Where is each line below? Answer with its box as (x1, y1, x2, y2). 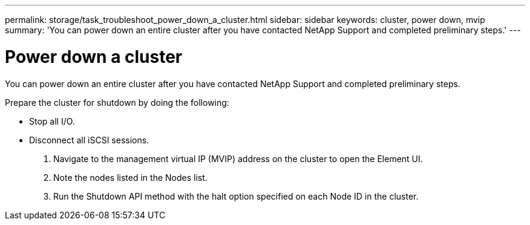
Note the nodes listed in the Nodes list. (53, 172, 208, 183)
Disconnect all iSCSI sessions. (29, 134, 149, 145)
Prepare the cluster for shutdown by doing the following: (5, 97, 229, 108)
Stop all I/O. (29, 116, 75, 126)
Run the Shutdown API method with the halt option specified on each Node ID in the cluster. (53, 191, 419, 201)
